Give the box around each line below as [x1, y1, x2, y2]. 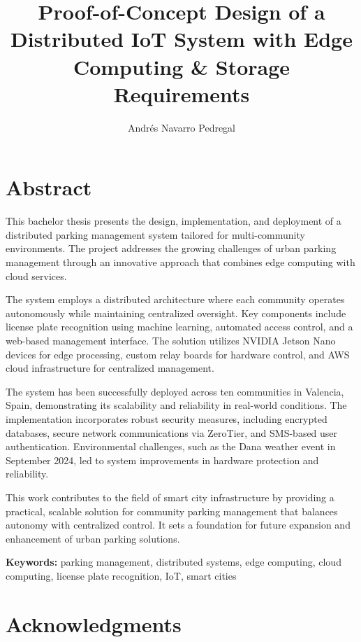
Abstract [6, 173, 92, 202]
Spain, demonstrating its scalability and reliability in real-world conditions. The [6, 398, 347, 412]
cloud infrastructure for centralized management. [6, 361, 214, 375]
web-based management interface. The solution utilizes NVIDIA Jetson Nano [6, 333, 336, 347]
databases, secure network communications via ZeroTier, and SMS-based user [6, 425, 338, 440]
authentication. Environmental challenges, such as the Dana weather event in [6, 439, 336, 454]
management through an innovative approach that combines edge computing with [6, 255, 355, 269]
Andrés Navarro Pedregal [127, 120, 236, 134]
